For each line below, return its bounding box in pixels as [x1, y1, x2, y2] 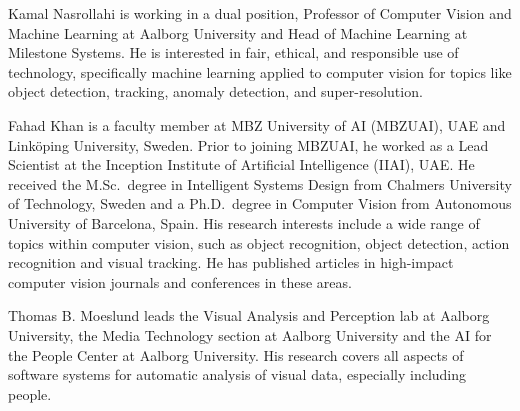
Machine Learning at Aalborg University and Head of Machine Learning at [8, 22, 468, 43]
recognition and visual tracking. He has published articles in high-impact [8, 252, 454, 273]
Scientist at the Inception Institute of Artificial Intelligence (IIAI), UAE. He [8, 154, 475, 175]
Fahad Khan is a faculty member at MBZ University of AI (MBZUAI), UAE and [8, 114, 506, 135]
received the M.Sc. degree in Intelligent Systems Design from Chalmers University [8, 173, 512, 194]
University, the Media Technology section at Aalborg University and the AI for [8, 324, 492, 345]
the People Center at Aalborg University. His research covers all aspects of [8, 344, 464, 365]
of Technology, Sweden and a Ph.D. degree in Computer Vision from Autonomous [8, 193, 512, 214]
